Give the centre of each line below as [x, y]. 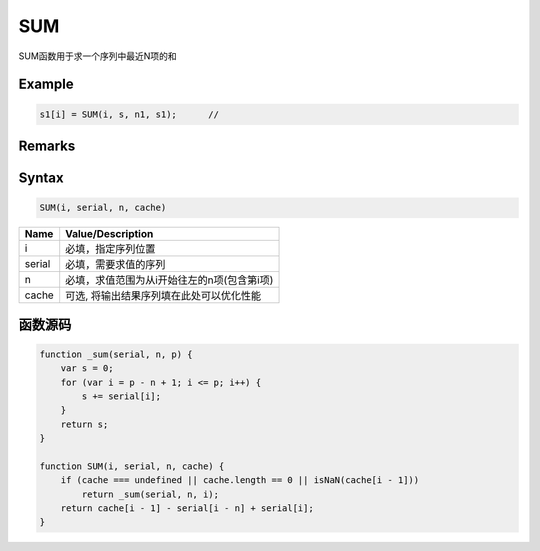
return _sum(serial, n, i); [150, 494]
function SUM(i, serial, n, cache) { [132, 466]
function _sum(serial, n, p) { [116, 354]
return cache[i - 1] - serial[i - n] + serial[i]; [187, 508]
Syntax [41, 177]
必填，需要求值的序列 [115, 265]
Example [46, 84]
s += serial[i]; [121, 396]
